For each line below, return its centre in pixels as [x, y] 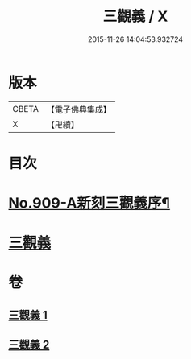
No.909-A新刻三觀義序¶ [89, 203]
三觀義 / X [135, 17]
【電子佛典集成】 [79, 109]
